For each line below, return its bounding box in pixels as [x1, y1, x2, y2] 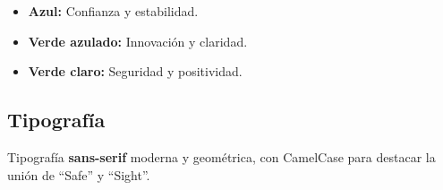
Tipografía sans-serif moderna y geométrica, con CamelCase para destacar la [7, 147, 436, 166]
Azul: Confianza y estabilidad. [28, 2, 199, 20]
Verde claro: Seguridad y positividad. [28, 62, 243, 81]
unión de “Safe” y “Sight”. [7, 165, 150, 184]
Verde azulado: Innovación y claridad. [28, 31, 248, 50]
